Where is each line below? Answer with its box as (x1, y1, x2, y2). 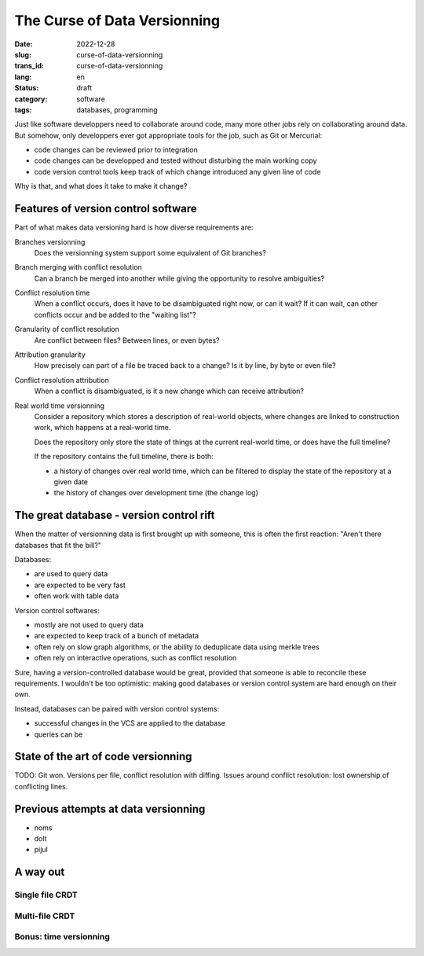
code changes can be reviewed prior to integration (34, 145, 198, 155)
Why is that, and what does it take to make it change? (14, 182, 188, 191)
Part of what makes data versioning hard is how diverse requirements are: (14, 222, 254, 232)
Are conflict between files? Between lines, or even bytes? (34, 335, 220, 345)
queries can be (34, 730, 83, 739)
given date (53, 476, 88, 487)
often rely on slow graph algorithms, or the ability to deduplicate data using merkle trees (34, 642, 320, 652)
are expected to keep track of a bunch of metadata (34, 631, 199, 641)
